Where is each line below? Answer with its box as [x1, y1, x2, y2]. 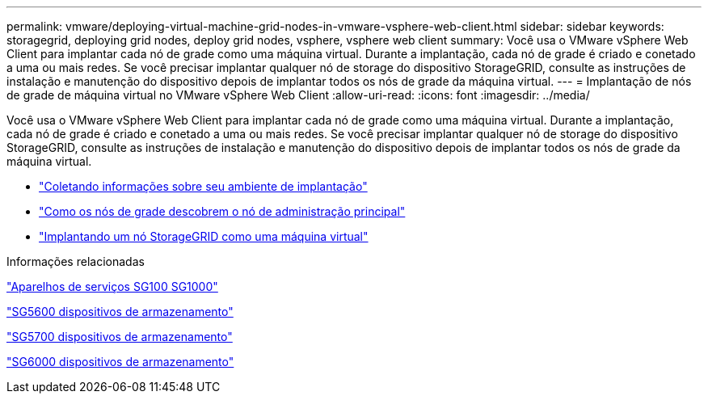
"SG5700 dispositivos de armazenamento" [6, 330, 233, 343]
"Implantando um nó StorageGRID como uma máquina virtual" [39, 229, 369, 243]
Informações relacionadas [6, 255, 145, 268]
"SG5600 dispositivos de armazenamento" [6, 305, 234, 318]
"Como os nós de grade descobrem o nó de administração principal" [39, 204, 406, 218]
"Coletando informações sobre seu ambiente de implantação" [39, 179, 368, 193]
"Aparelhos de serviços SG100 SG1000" [6, 280, 218, 293]
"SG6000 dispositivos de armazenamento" [6, 355, 234, 368]
